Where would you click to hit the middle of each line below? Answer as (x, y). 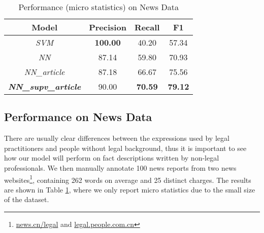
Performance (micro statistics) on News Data (98, 7)
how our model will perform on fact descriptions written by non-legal (112, 158)
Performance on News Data (78, 117)
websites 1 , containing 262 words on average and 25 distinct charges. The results (128, 179)
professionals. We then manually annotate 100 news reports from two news (120, 167)
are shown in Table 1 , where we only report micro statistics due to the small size (130, 189)
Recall (147, 27)
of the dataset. (27, 199)
